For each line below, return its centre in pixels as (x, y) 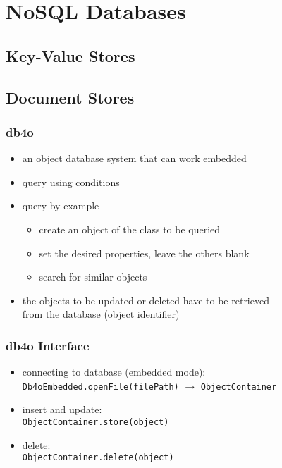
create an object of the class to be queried (130, 229)
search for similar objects (93, 277)
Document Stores (70, 97)
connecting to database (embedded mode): (114, 372)
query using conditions (71, 181)
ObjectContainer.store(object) (96, 422)
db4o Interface (48, 345)
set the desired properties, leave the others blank (144, 253)
